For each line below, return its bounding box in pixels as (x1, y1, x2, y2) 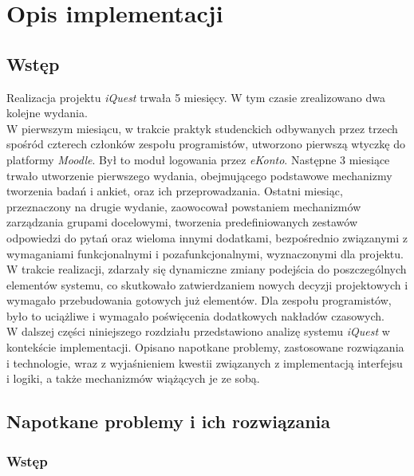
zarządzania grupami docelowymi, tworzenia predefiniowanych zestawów (6, 214, 358, 230)
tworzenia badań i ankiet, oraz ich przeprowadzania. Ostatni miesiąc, (6, 183, 343, 199)
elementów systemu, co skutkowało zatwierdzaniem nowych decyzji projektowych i (6, 276, 408, 293)
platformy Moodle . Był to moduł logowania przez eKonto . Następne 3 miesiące (6, 151, 390, 167)
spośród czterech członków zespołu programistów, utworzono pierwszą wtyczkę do (6, 136, 405, 152)
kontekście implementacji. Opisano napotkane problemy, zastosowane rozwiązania (6, 339, 404, 356)
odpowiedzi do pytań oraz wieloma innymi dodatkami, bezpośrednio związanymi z (6, 229, 408, 246)
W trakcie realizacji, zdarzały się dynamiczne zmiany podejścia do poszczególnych (6, 261, 407, 277)
